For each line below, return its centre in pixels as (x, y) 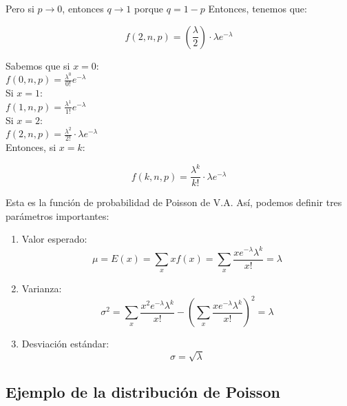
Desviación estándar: (65, 344)
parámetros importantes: (57, 215)
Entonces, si (31, 147)
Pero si (20, 8)
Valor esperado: (54, 239)
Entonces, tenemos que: (257, 8)
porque (149, 8)
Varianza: (42, 288)
